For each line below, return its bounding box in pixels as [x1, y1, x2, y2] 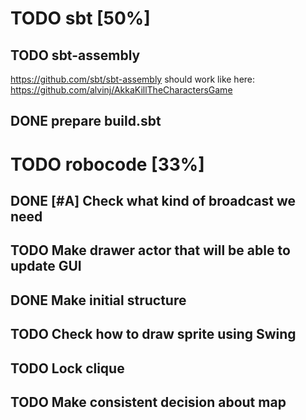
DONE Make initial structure [10, 292, 187, 309]
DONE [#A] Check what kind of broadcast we [10, 192, 297, 209]
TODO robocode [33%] [10, 153, 205, 176]
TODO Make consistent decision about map [10, 393, 287, 411]
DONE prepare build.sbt [10, 113, 162, 130]
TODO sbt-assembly [10, 47, 141, 64]
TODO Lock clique [10, 360, 125, 377]
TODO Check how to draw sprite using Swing [10, 326, 297, 343]
